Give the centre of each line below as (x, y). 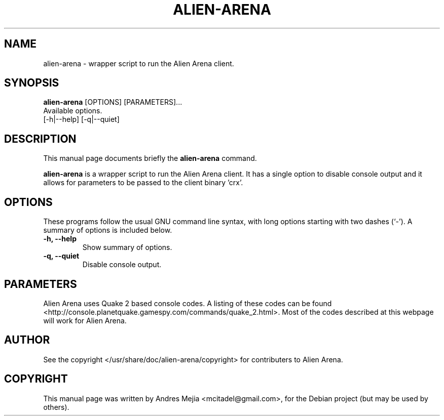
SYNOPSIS (32, 83)
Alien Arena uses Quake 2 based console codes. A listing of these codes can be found (188, 303)
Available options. (73, 111)
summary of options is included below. (108, 230)
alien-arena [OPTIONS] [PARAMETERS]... (113, 102)
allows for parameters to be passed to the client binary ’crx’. (143, 183)
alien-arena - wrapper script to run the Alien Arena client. (139, 63)
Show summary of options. (127, 247)
